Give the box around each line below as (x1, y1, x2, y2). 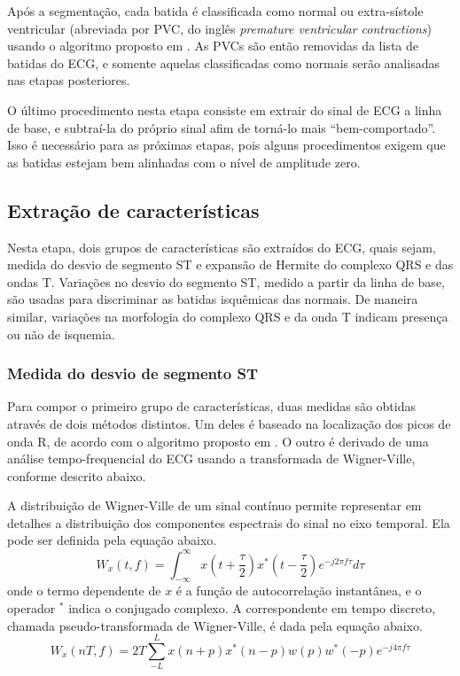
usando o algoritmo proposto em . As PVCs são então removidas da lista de (7, 36, 418, 55)
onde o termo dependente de (7, 581, 161, 600)
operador (7, 598, 56, 617)
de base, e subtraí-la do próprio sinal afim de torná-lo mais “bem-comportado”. (7, 118, 436, 136)
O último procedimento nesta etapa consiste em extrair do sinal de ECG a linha (7, 100, 442, 119)
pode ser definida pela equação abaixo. (7, 531, 217, 549)
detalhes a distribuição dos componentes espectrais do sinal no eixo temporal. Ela (7, 513, 450, 532)
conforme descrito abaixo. (7, 466, 146, 485)
